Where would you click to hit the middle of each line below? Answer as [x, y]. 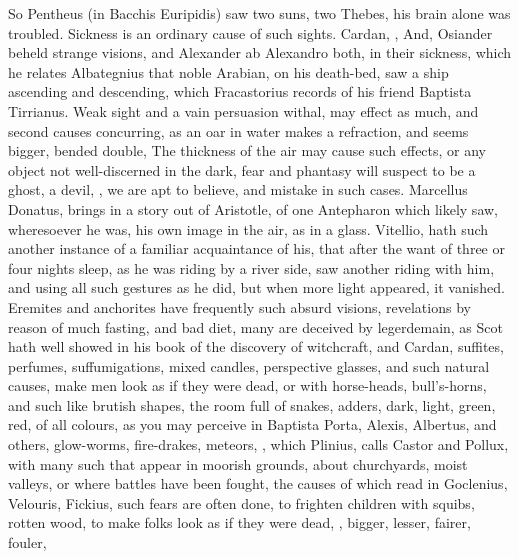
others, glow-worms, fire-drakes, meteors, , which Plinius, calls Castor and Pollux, [258, 444]
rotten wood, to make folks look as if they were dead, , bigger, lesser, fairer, [239, 522]
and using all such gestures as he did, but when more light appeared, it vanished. [256, 287]
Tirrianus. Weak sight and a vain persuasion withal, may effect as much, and [243, 110]
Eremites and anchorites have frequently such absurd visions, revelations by [239, 306]
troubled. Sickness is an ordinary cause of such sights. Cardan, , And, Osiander [250, 32]
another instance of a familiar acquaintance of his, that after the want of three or [256, 248]
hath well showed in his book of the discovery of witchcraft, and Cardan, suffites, [256, 346]
